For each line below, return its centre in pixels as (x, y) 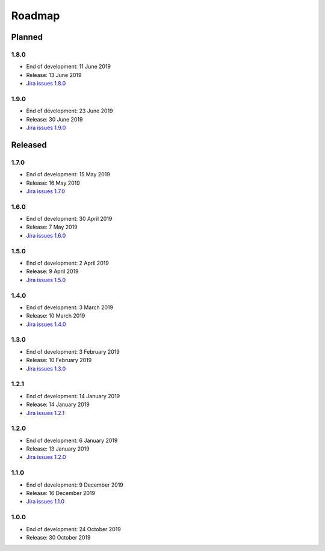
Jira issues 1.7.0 (46, 191)
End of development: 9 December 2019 (75, 485)
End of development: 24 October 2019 (74, 529)
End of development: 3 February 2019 (73, 351)
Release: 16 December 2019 (61, 493)
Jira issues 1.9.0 (46, 128)
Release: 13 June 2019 (54, 75)
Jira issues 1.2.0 (46, 457)
